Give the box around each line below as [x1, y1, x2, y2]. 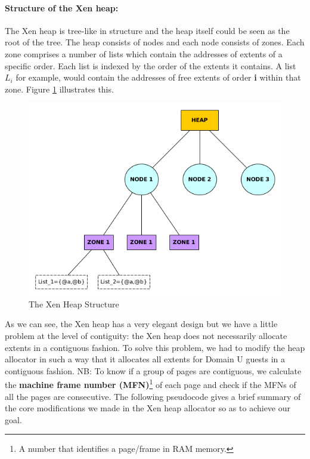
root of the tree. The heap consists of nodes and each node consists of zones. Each [5, 36, 305, 48]
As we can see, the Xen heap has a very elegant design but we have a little [5, 318, 278, 330]
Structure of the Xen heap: [5, 1, 119, 14]
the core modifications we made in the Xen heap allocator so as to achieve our [5, 402, 291, 414]
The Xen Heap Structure [29, 297, 119, 310]
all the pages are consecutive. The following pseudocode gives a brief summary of [5, 390, 301, 402]
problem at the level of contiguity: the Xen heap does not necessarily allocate [5, 329, 287, 341]
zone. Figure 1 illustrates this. [5, 82, 114, 95]
